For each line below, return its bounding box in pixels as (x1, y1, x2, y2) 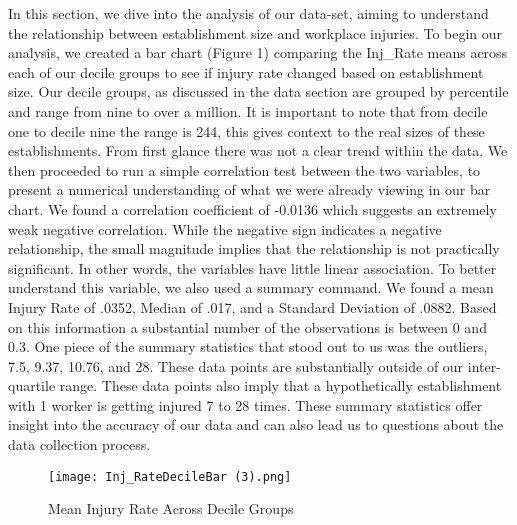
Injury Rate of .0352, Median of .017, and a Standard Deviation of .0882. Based (8, 296, 497, 317)
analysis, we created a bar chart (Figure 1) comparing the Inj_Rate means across (8, 42, 508, 63)
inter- (467, 355, 501, 376)
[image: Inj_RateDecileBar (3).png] (48, 469, 292, 484)
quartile (8, 375, 56, 396)
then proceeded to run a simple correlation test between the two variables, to (8, 159, 481, 180)
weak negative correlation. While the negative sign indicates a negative (8, 218, 442, 239)
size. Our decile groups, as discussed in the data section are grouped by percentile (8, 81, 509, 102)
